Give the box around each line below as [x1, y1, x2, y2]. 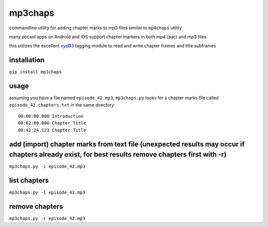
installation [9, 56, 45, 64]
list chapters [9, 176, 49, 185]
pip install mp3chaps [9, 69, 62, 75]
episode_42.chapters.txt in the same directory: [9, 102, 116, 108]
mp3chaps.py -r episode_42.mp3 [9, 216, 85, 222]
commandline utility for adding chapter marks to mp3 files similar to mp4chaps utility [9, 25, 182, 31]
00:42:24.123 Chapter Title [18, 127, 86, 133]
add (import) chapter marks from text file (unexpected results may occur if [9, 140, 245, 148]
